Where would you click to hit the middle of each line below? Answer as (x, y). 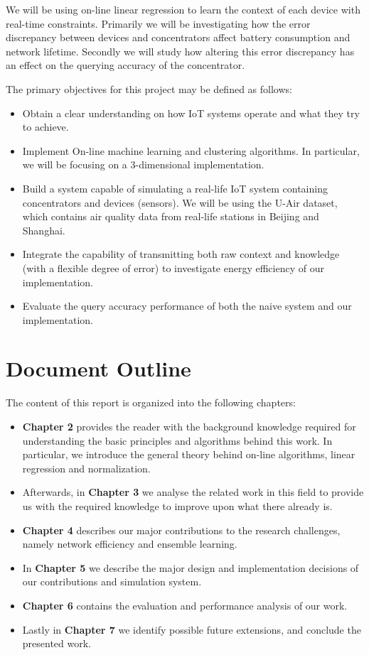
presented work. (57, 643)
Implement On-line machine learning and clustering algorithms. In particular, (191, 150)
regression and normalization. (86, 468)
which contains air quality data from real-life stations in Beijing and (171, 216)
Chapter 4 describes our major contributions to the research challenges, (181, 530)
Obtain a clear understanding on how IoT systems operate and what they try (191, 113)
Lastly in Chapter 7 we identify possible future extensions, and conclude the (192, 629)
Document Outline (98, 368)
